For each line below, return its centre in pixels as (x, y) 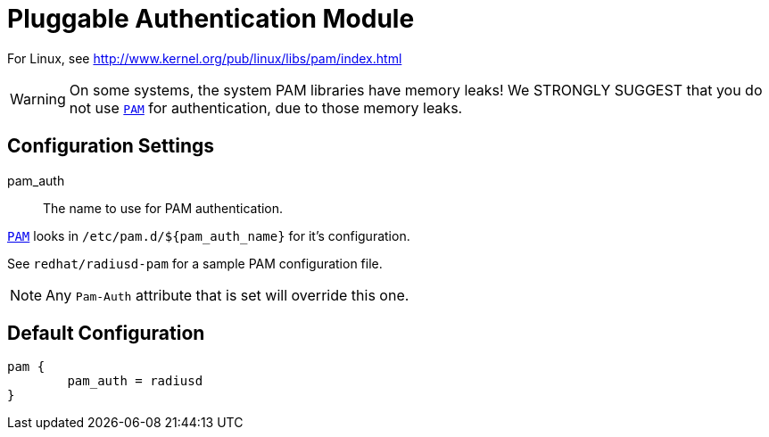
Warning (38, 99)
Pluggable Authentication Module (211, 19)
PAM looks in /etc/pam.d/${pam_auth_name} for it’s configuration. (209, 235)
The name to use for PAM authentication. (163, 208)
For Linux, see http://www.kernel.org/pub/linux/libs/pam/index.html (205, 58)
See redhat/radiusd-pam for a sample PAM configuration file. (195, 263)
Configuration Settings (111, 146)
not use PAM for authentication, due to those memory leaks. (266, 107)
